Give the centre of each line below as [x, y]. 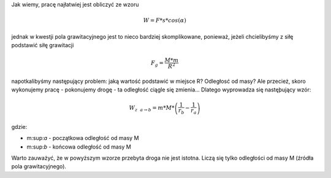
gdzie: [19, 126]
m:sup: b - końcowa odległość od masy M [79, 147]
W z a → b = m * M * [152, 109]
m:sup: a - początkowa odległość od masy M [83, 138]
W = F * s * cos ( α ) [165, 21]
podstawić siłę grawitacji [43, 45]
